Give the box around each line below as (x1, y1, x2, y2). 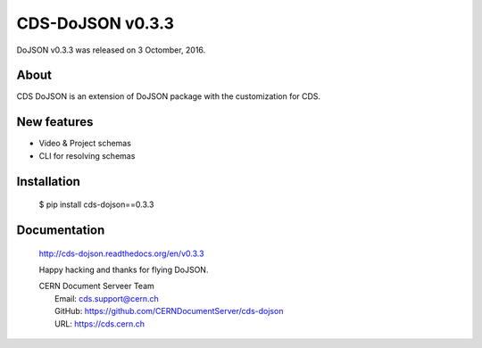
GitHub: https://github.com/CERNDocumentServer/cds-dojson (54, 306, 284, 317)
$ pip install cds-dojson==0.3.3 (38, 199, 154, 210)
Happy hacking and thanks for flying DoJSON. (38, 264, 209, 275)
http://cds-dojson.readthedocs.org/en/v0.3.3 (38, 248, 204, 259)
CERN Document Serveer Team (38, 281, 155, 292)
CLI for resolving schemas (38, 150, 136, 161)
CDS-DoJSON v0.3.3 (16, 13, 174, 33)
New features (16, 114, 94, 129)
